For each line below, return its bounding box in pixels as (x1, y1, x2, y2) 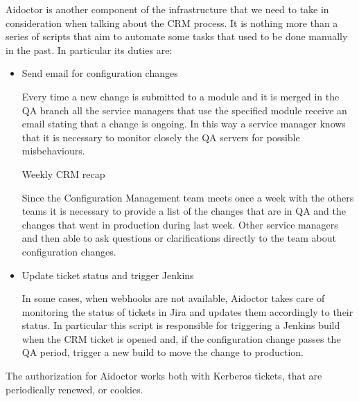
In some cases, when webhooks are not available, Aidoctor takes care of (21, 291, 325, 305)
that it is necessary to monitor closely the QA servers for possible (21, 130, 300, 144)
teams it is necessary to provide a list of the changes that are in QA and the (21, 204, 346, 218)
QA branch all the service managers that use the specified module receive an (21, 103, 347, 117)
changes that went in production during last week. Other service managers (21, 217, 338, 231)
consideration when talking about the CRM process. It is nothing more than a (6, 15, 338, 30)
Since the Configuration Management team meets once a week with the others (21, 190, 354, 204)
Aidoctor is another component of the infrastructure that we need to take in (6, 2, 329, 16)
